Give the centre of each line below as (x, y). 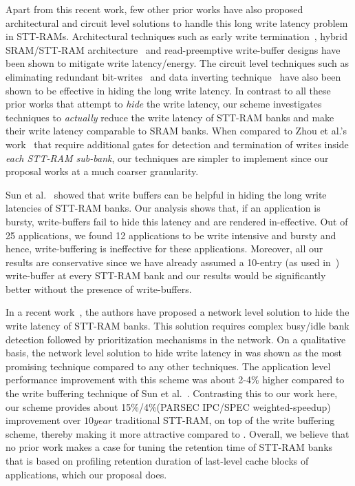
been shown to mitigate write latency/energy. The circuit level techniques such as (177, 63)
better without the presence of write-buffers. (99, 288)
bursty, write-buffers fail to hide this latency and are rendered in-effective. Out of (177, 221)
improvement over (43, 420)
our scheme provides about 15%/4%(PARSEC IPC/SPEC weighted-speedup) (168, 406)
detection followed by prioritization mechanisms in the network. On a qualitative (176, 339)
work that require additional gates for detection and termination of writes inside (177, 144)
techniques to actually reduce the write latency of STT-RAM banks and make (170, 117)
